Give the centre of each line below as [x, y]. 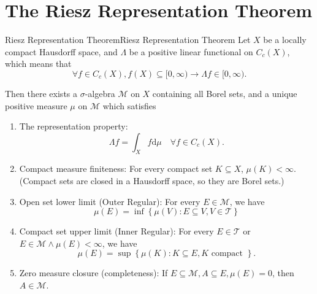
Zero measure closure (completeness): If [94, 273]
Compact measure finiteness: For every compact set [116, 168]
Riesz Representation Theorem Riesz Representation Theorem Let [128, 40]
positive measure [36, 105]
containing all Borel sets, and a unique [225, 93]
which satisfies [129, 105]
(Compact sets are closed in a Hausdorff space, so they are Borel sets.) [152, 181]
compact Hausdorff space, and [61, 51]
